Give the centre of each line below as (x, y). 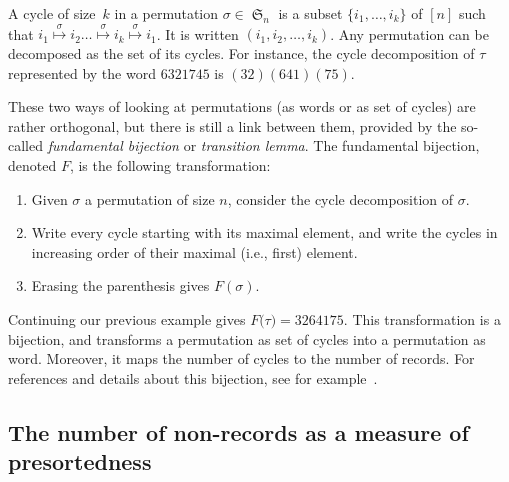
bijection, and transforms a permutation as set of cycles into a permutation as (247, 338)
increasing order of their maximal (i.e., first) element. (194, 251)
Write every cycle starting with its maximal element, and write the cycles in (264, 232)
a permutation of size (150, 198)
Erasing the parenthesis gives (120, 285)
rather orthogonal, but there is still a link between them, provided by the (232, 125)
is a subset (310, 13)
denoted (32, 164)
